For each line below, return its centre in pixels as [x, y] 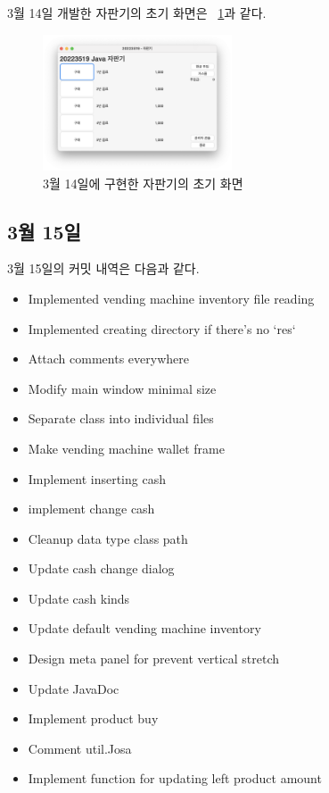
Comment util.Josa [80, 748]
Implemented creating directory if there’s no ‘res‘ [162, 328]
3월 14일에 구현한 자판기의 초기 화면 [143, 183]
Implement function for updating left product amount [175, 778]
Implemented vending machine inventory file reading [171, 298]
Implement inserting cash [97, 478]
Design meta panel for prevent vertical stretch [154, 659]
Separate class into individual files [121, 418]
